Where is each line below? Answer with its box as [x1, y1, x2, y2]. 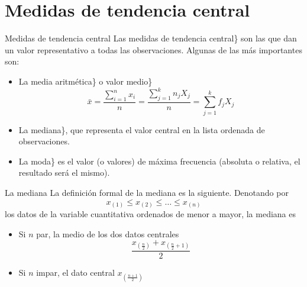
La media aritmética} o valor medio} [18, 75, 153, 87]
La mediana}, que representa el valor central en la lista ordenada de [18, 123, 265, 136]
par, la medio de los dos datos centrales [36, 227, 179, 240]
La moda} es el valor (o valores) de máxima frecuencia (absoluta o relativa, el [18, 154, 300, 167]
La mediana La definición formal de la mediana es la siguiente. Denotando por [5, 186, 289, 198]
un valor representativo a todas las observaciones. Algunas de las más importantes [5, 43, 302, 56]
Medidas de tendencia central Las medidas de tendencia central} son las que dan [5, 32, 297, 44]
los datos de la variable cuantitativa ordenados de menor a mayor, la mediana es [5, 208, 296, 220]
